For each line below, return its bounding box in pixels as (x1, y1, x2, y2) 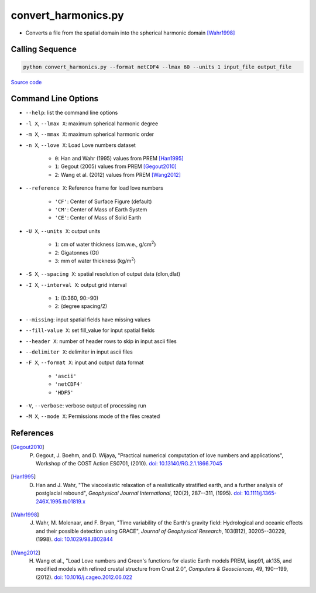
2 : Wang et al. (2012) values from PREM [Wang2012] (54, 171, 181, 178)
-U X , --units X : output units (25, 227, 101, 234)
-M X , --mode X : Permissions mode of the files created (25, 413, 160, 420)
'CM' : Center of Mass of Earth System (54, 205, 147, 213)
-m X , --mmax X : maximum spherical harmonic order (25, 131, 154, 138)
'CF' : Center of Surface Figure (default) (54, 198, 152, 205)
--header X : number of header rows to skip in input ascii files (25, 337, 177, 345)
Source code (11, 78, 42, 85)
